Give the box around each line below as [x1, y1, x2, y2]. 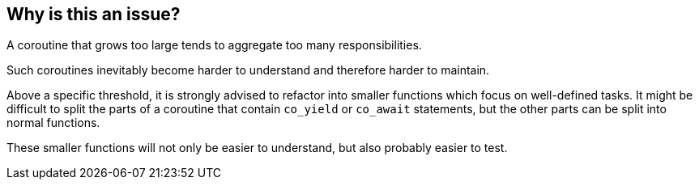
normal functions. [6, 116, 100, 130]
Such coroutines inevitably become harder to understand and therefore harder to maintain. [6, 63, 490, 78]
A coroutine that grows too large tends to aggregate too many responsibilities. [6, 38, 422, 53]
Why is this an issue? [6, 4, 181, 24]
